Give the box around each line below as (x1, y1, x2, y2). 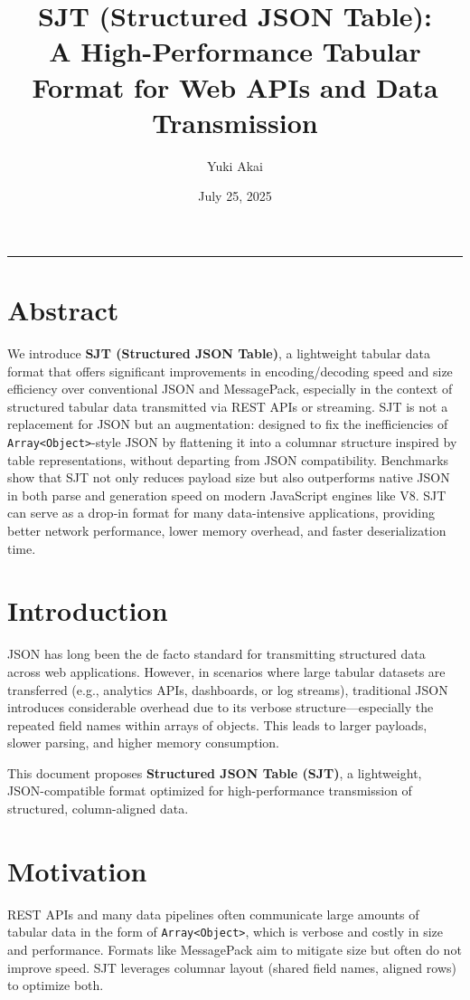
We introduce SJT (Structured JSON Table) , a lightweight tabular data (7, 344, 431, 362)
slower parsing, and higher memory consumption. (7, 733, 280, 752)
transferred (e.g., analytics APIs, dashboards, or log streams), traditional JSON (7, 680, 448, 699)
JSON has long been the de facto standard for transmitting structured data (7, 644, 426, 663)
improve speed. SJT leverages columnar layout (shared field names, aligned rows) (7, 957, 456, 976)
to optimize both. (7, 976, 104, 995)
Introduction (7, 592, 168, 629)
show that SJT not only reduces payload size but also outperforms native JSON (7, 468, 450, 487)
